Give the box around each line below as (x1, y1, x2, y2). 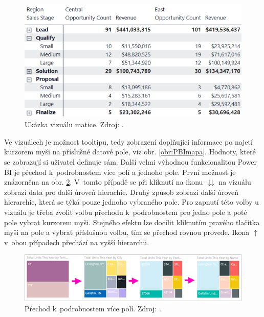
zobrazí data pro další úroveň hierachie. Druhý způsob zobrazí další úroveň (4, 186, 239, 197)
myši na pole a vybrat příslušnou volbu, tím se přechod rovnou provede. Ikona (4, 227, 250, 237)
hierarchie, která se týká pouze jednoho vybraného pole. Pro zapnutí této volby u (4, 196, 259, 207)
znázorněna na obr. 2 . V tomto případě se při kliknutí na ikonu (4, 176, 203, 187)
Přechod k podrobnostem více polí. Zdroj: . (25, 303, 161, 314)
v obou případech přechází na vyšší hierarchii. (4, 236, 149, 247)
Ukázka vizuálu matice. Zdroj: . (25, 119, 124, 130)
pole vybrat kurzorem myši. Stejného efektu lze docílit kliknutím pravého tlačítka (4, 216, 260, 227)
